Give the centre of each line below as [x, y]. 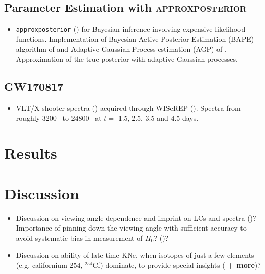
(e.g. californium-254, [49, 265]
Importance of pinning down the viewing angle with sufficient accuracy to [131, 228]
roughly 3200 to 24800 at [59, 118]
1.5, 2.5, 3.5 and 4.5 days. [158, 118]
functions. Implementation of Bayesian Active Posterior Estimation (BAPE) [135, 39]
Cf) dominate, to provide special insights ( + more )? [177, 265]
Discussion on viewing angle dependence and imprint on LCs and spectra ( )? [136, 218]
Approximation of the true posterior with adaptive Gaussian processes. [127, 59]
